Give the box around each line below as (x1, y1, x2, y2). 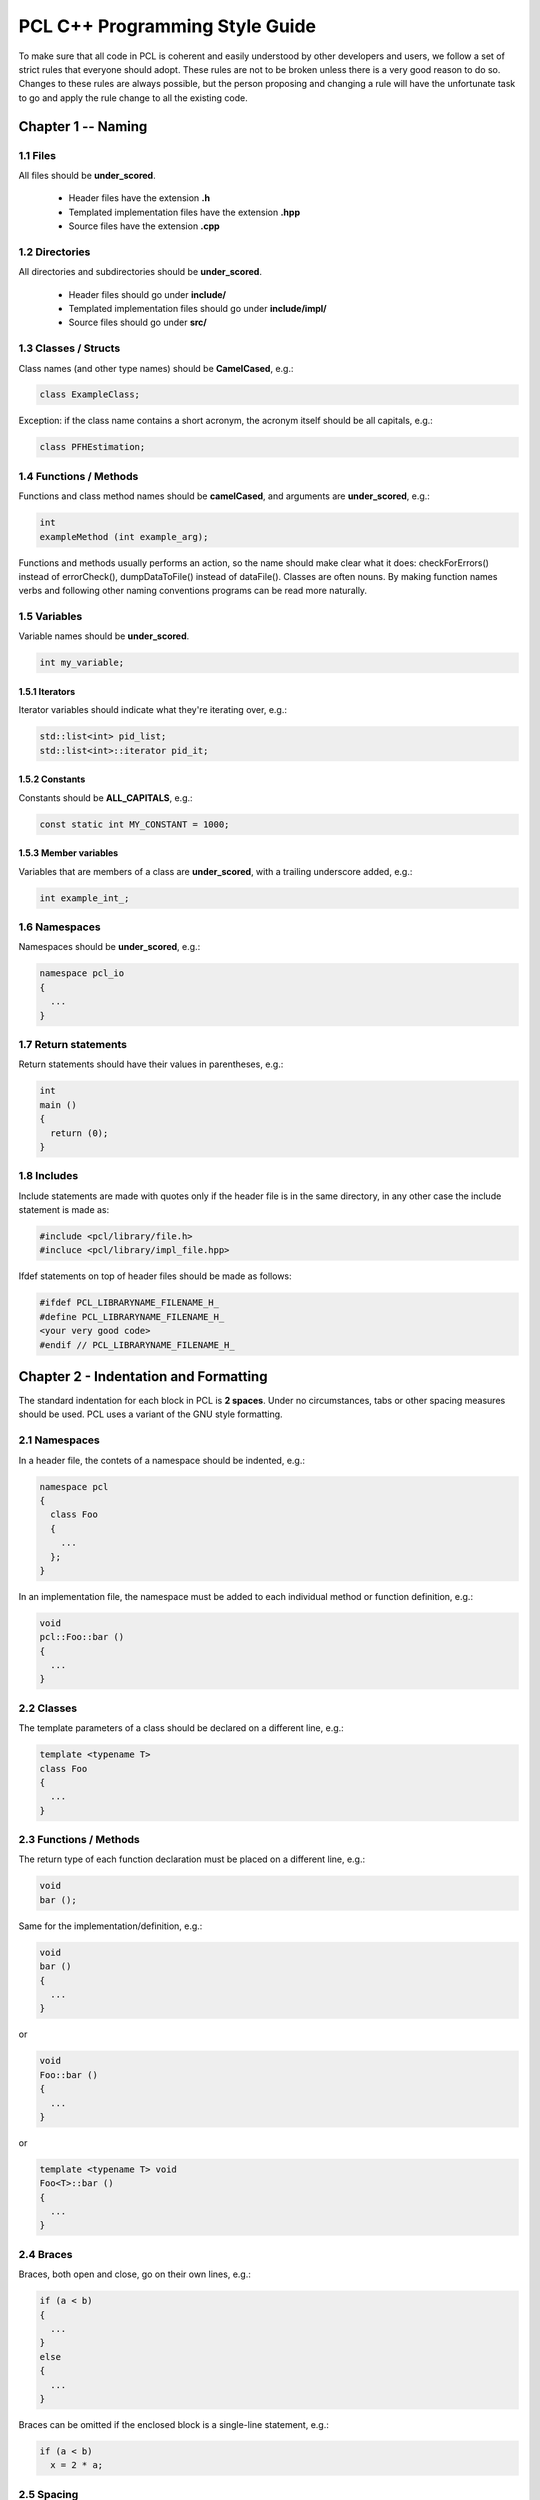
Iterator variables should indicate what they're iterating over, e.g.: (18, 704, 287, 716)
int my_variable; (39, 657, 125, 669)
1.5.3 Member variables (18, 847, 119, 859)
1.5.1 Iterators (18, 686, 75, 698)
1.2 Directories (18, 245, 91, 259)
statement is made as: (18, 1204, 110, 1216)
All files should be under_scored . (18, 169, 156, 181)
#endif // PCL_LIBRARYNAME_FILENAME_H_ (39, 1339, 235, 1350)
